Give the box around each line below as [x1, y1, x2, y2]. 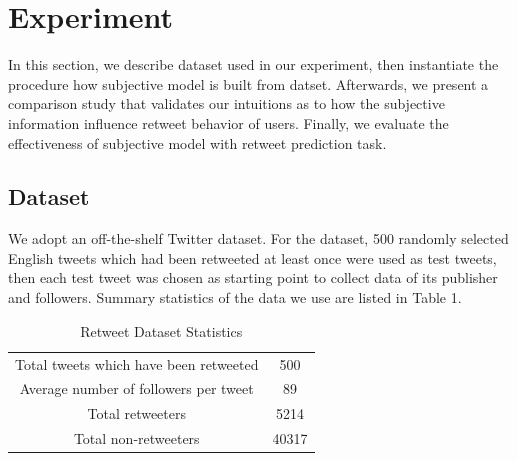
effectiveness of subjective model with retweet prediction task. [8, 132, 387, 153]
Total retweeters [87, 403, 187, 424]
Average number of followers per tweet [19, 378, 254, 399]
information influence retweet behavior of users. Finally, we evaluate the [8, 112, 449, 133]
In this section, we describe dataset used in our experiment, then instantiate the [8, 54, 499, 75]
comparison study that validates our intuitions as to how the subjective [8, 93, 445, 114]
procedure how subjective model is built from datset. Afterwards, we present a [8, 73, 489, 94]
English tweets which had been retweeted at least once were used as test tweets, [8, 247, 497, 268]
